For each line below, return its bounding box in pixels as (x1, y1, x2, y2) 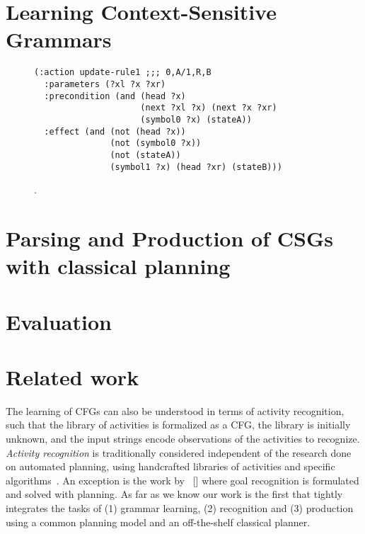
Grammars (6, 25, 112, 54)
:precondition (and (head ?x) (44, 91, 186, 101)
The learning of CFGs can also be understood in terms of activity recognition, (6, 403, 344, 418)
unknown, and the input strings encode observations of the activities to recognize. (6, 431, 360, 446)
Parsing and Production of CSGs (6, 224, 333, 252)
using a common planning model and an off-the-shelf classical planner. (6, 514, 311, 529)
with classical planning (6, 251, 231, 280)
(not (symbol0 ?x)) (110, 138, 202, 149)
